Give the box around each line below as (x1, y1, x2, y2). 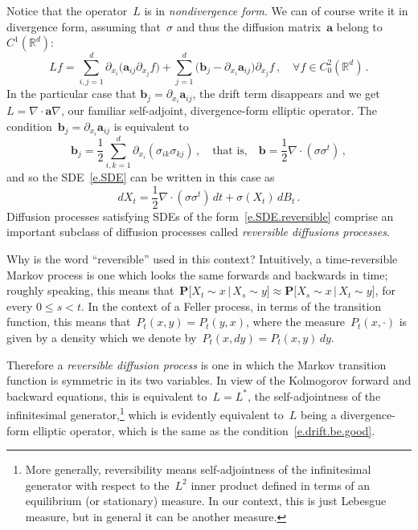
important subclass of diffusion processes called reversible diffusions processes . (6, 223, 390, 240)
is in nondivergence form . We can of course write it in (144, 2, 408, 18)
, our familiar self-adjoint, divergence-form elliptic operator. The (60, 102, 378, 119)
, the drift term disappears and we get (192, 85, 380, 102)
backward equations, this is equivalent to (6, 387, 207, 404)
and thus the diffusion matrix (176, 18, 322, 35)
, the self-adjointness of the (248, 387, 381, 404)
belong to (336, 18, 383, 35)
